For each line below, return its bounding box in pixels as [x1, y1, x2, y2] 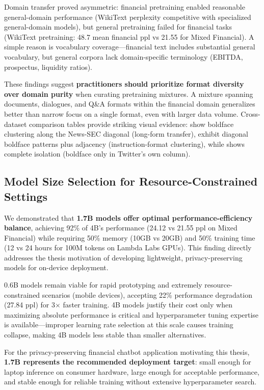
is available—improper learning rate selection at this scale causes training [4, 319, 233, 330]
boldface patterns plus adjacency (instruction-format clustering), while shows [4, 138, 245, 149]
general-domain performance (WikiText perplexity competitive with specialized [4, 11, 251, 22]
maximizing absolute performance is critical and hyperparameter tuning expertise [4, 309, 259, 320]
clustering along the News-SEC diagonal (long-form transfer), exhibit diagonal [4, 128, 248, 139]
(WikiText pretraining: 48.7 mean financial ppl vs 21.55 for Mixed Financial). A [4, 31, 254, 42]
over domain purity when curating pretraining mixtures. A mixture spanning [4, 88, 253, 99]
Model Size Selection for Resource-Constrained [4, 173, 258, 189]
